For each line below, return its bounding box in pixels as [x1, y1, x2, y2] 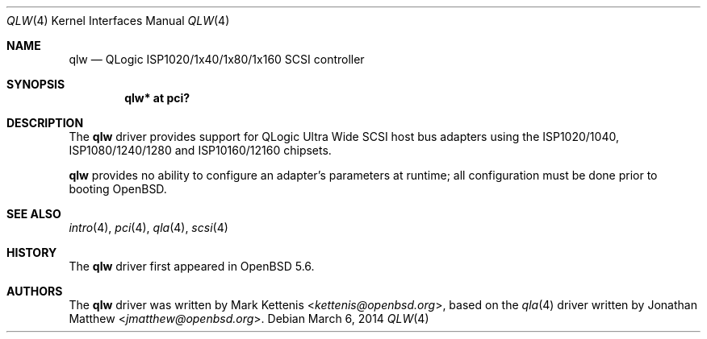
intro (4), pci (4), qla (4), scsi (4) [69, 221, 228, 234]
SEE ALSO [6, 207, 61, 221]
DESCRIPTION [6, 116, 84, 130]
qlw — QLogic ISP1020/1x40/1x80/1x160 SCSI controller [69, 52, 365, 66]
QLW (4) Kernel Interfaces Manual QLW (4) [6, 14, 230, 27]
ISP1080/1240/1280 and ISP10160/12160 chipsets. [69, 143, 332, 157]
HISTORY [6, 246, 57, 259]
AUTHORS [6, 284, 63, 298]
